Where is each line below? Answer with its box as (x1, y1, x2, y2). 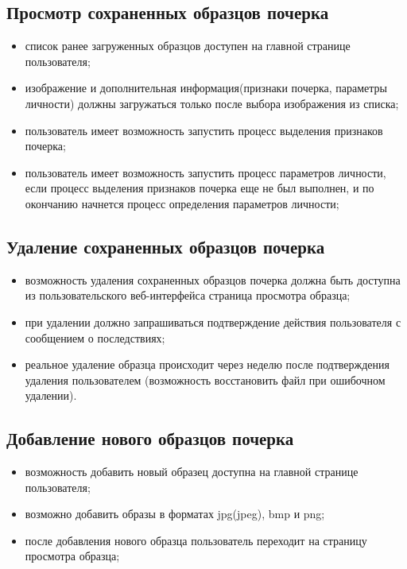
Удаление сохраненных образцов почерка (6, 234, 325, 258)
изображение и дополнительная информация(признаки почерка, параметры (25, 79, 388, 96)
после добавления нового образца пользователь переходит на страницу (25, 532, 367, 548)
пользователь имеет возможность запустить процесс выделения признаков (25, 122, 383, 138)
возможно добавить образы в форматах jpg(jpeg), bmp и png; (25, 505, 325, 522)
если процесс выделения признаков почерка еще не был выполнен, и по (25, 180, 374, 196)
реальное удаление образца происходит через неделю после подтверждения (25, 356, 390, 373)
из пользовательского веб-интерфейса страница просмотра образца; (25, 287, 351, 304)
